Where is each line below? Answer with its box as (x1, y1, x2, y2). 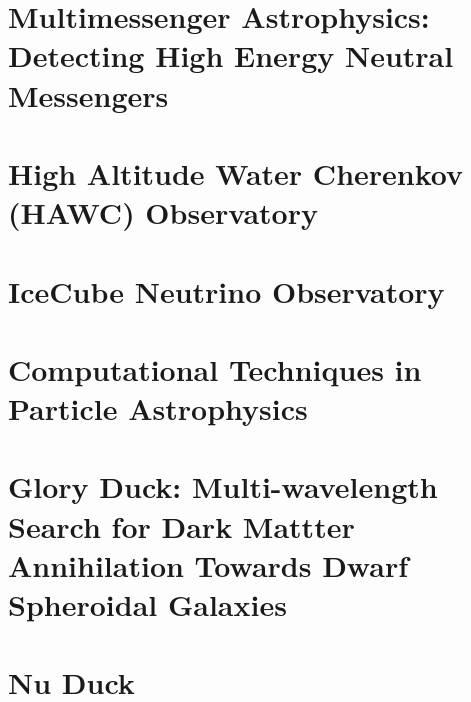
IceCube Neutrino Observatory (8, 270, 445, 311)
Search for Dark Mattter (8, 505, 355, 546)
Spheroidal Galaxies (8, 584, 287, 624)
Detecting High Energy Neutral (8, 35, 454, 76)
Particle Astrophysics (8, 388, 308, 429)
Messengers (8, 74, 169, 115)
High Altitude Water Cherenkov (8, 152, 464, 193)
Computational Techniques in (8, 348, 422, 389)
